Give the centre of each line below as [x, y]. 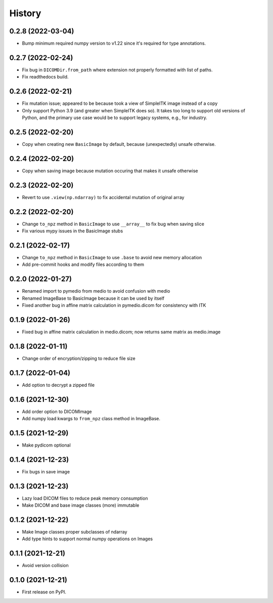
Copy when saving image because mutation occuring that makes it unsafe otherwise [110, 171]
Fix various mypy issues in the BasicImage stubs [73, 231]
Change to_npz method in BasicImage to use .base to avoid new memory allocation [112, 257]
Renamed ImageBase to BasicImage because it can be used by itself [93, 298]
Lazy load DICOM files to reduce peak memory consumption [85, 498]
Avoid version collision [45, 566]
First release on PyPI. [44, 592]
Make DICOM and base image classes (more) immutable [81, 505]
